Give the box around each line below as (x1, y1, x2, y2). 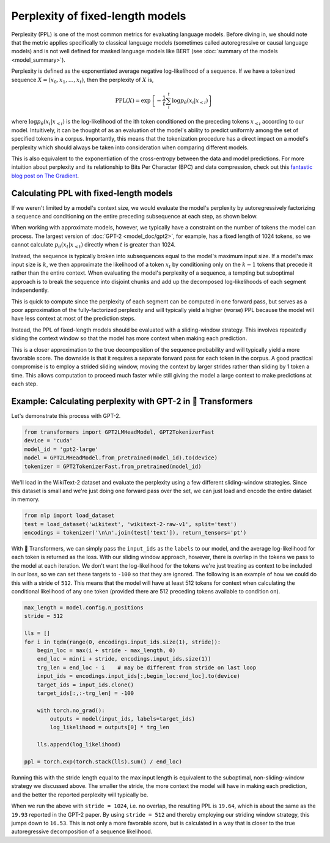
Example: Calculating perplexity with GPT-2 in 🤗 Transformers (11, 396, 253, 406)
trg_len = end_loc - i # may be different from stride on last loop (37, 664, 257, 671)
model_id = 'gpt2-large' (24, 445, 99, 453)
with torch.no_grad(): (37, 707, 105, 714)
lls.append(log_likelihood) (37, 741, 122, 748)
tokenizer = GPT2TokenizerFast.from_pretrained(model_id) (24, 462, 202, 470)
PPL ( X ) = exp (115, 97, 151, 104)
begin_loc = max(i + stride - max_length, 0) (37, 647, 176, 654)
